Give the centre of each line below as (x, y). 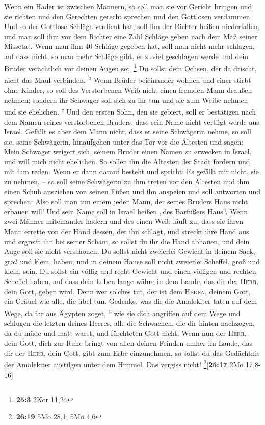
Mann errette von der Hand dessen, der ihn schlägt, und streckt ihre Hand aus (127, 231)
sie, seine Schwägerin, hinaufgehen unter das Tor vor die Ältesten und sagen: (124, 141)
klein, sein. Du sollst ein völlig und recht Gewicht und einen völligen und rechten (130, 271)
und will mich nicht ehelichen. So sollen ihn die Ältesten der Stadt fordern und (127, 161)
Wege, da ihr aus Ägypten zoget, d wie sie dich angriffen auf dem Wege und (122, 312)
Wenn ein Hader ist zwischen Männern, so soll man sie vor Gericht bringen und (128, 6)
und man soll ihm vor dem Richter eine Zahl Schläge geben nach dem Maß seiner (131, 36)
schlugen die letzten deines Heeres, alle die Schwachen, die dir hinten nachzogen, (129, 323)
